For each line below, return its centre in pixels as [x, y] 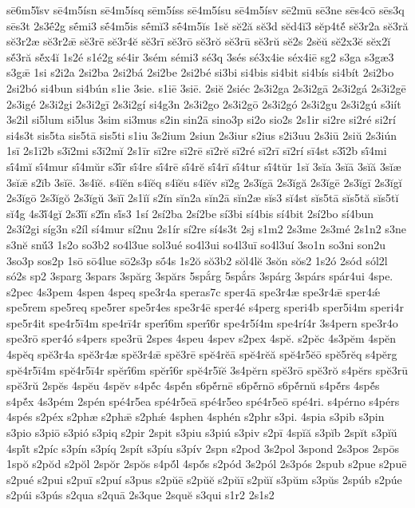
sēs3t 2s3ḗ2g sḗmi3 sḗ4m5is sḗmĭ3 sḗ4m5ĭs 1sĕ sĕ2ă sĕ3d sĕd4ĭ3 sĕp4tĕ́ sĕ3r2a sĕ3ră [207, 25]
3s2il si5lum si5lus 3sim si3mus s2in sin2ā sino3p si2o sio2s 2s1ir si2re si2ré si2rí [201, 119]
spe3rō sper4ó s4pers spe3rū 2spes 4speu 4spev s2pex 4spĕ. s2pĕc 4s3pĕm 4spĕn [202, 338]
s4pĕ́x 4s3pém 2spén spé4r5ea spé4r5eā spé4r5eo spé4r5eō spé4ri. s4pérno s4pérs [203, 401]
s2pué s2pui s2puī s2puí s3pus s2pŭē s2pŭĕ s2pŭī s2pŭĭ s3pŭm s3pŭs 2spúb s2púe [204, 479]
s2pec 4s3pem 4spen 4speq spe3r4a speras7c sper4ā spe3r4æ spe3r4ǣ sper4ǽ [194, 291]
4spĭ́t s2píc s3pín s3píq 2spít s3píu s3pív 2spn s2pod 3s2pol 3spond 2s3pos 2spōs [203, 448]
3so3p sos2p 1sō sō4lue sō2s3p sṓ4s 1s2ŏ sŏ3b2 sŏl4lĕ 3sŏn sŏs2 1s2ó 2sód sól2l [197, 260]
